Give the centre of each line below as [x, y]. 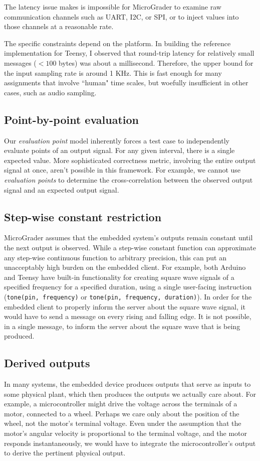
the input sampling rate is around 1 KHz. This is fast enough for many [113, 72]
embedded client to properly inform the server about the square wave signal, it [125, 306]
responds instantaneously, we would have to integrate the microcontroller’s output [130, 443]
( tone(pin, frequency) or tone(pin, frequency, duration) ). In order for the [128, 296]
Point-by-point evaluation [72, 119]
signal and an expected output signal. [62, 189]
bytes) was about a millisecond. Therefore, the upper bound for [156, 62]
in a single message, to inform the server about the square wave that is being [122, 326]
